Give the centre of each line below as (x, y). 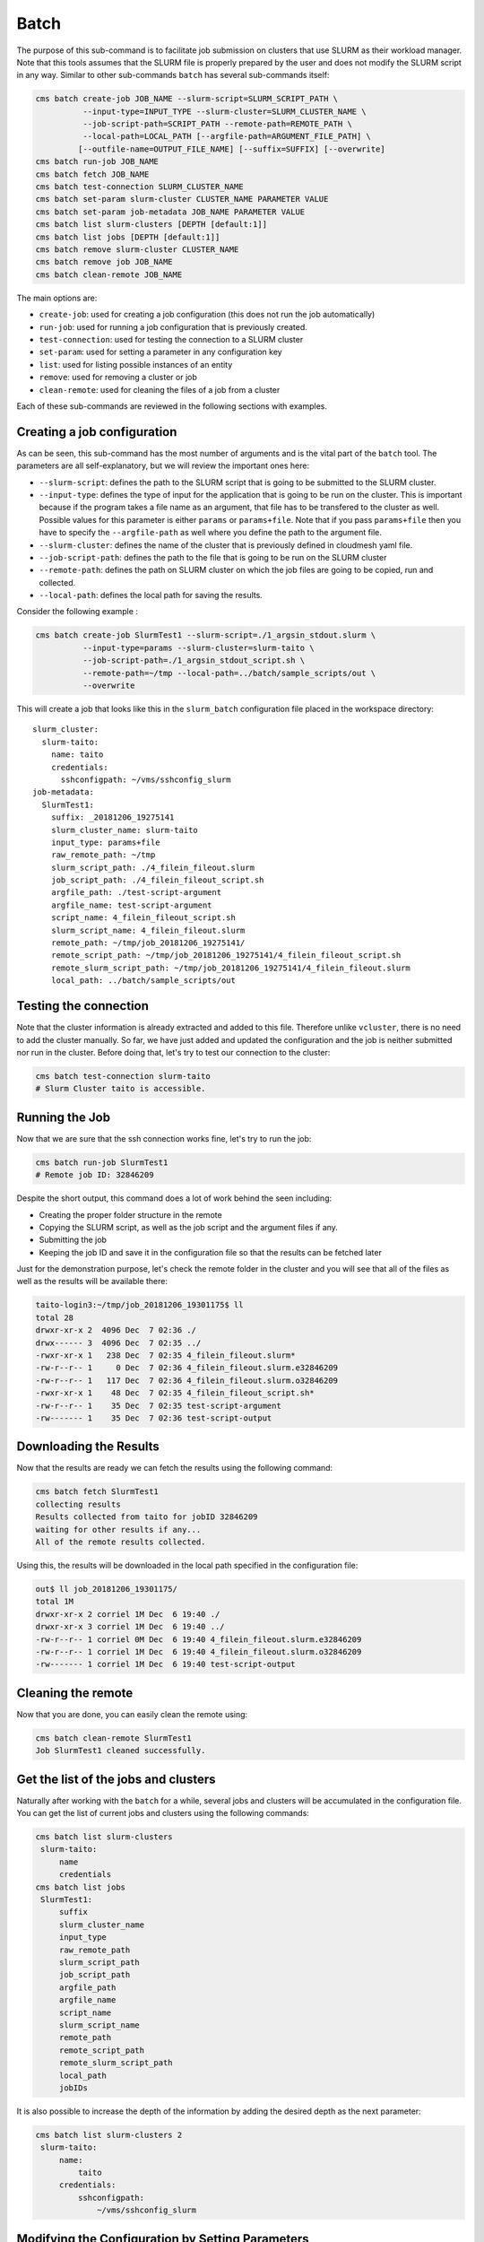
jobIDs (73, 2088)
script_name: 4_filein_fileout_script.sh (143, 918)
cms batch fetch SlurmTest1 (97, 1492)
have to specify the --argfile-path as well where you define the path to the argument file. (211, 533)
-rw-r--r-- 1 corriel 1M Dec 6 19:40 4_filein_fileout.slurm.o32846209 (199, 1651)
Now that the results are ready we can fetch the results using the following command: (175, 1468)
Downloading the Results (88, 1447)
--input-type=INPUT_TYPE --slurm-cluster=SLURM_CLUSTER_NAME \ (224, 111)
